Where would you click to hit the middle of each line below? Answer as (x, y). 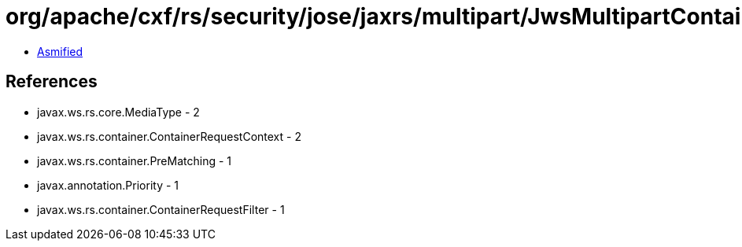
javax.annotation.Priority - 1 (108, 185)
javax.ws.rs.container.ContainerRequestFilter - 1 (161, 209)
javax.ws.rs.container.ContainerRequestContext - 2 (169, 136)
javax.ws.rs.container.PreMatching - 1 (135, 160)
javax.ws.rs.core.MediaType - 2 (118, 112)
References (52, 82)
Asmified (60, 51)
